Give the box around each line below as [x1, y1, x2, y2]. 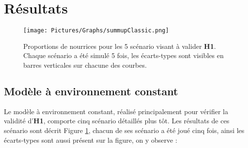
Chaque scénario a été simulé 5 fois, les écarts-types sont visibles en [23, 50, 224, 60]
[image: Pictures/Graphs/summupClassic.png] [23, 27, 169, 34]
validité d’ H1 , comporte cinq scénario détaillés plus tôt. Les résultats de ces [4, 116, 230, 126]
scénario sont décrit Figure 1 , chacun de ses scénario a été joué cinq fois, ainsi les [4, 125, 245, 135]
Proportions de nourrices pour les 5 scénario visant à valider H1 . [23, 41, 216, 51]
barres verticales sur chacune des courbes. [23, 59, 147, 70]
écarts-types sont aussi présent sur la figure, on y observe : [4, 134, 177, 145]
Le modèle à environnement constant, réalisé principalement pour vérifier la [4, 106, 228, 116]
